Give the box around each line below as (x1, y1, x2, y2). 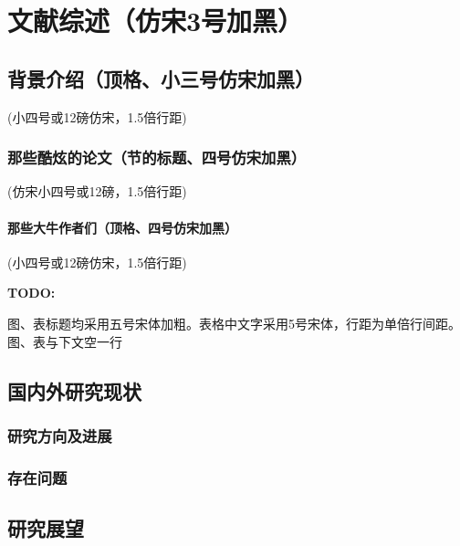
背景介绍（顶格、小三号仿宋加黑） (7, 64, 314, 92)
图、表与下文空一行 (7, 331, 122, 351)
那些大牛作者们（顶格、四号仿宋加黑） (7, 217, 237, 236)
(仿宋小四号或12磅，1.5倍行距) (7, 182, 187, 201)
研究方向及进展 (7, 424, 112, 446)
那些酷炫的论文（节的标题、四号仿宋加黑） (7, 146, 307, 169)
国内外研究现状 (7, 376, 141, 404)
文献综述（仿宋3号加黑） (7, 2, 304, 39)
